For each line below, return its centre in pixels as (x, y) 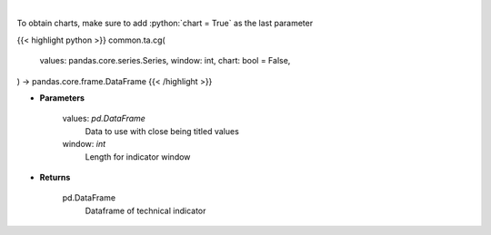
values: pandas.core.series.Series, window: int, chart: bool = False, (165, 61)
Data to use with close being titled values (162, 131)
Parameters (62, 98)
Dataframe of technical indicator (145, 211)
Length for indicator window (138, 157)
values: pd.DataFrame (104, 119)
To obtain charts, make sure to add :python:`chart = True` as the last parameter (165, 24)
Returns (55, 177)
